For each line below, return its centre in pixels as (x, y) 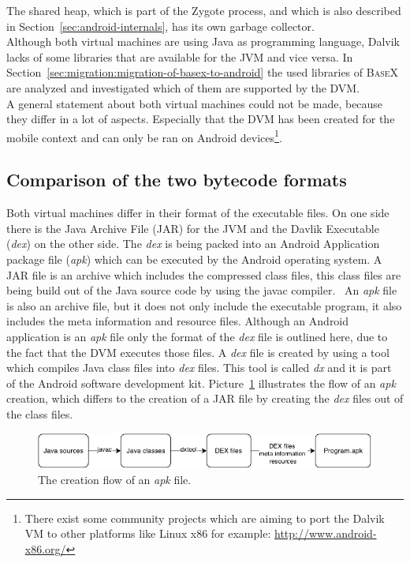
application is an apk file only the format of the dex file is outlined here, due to (197, 336)
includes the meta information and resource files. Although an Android (178, 321)
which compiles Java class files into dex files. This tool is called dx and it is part (199, 368)
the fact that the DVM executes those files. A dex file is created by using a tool (198, 352)
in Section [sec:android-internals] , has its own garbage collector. (160, 26)
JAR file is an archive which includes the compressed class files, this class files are (204, 274)
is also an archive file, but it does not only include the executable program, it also (204, 305)
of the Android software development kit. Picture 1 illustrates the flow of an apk (201, 383)
